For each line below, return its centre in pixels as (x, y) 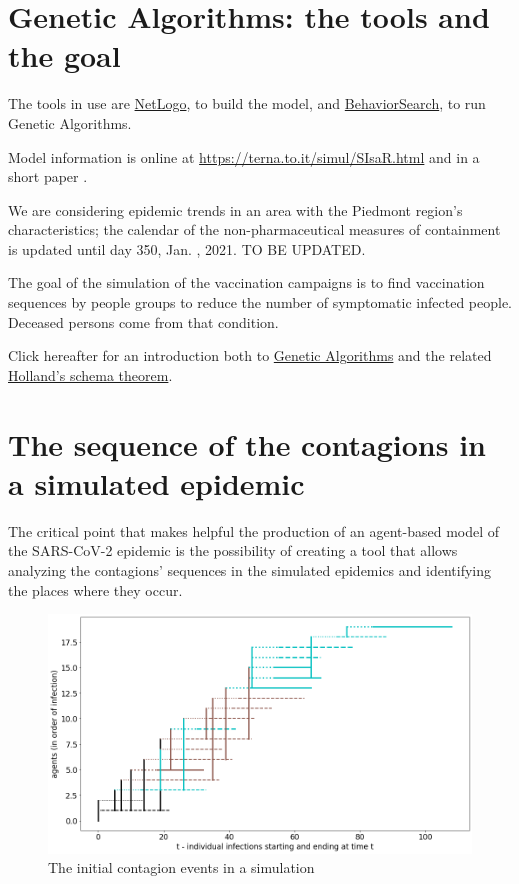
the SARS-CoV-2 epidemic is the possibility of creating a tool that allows (233, 550)
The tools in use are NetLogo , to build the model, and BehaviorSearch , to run (247, 103)
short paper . (48, 176)
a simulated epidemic (156, 482)
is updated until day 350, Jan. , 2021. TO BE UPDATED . (187, 248)
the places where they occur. (95, 589)
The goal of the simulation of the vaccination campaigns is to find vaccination (246, 282)
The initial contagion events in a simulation (181, 867)
